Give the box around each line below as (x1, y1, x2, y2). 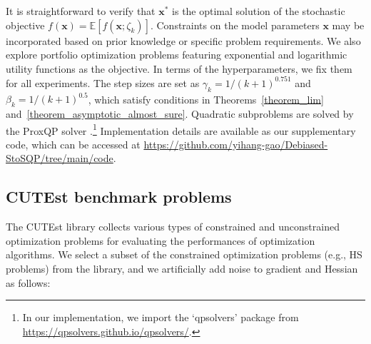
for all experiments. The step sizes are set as (6, 75, 200, 90)
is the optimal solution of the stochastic (172, 4, 345, 18)
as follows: (6, 275, 51, 290)
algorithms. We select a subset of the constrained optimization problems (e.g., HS (6, 247, 362, 262)
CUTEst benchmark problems (6, 186, 232, 208)
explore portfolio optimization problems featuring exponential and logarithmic (6, 47, 347, 62)
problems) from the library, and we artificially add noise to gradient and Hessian (6, 260, 358, 275)
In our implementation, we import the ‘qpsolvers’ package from (22, 310, 299, 325)
